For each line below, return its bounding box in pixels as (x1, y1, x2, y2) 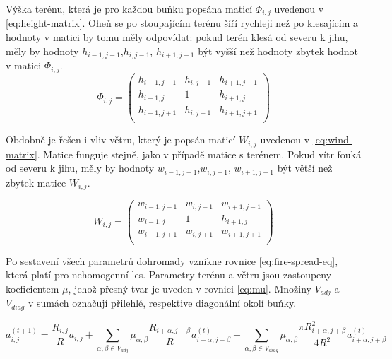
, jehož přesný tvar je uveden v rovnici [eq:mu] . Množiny (68, 281, 311, 295)
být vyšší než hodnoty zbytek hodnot (198, 43, 359, 58)
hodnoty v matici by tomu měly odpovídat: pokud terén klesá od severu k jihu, (6, 30, 348, 45)
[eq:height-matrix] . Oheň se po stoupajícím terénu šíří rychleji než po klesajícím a (6, 16, 359, 30)
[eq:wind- (312, 132, 352, 147)
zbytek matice (6, 175, 66, 189)
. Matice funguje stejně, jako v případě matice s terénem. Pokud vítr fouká (37, 146, 361, 161)
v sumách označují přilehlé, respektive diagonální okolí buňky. (28, 295, 297, 310)
